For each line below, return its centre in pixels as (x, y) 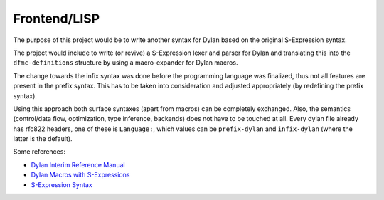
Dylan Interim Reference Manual (78, 164)
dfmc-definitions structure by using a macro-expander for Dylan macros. (126, 63)
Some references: (39, 152)
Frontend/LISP (56, 19)
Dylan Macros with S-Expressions (80, 175)
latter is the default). (43, 139)
